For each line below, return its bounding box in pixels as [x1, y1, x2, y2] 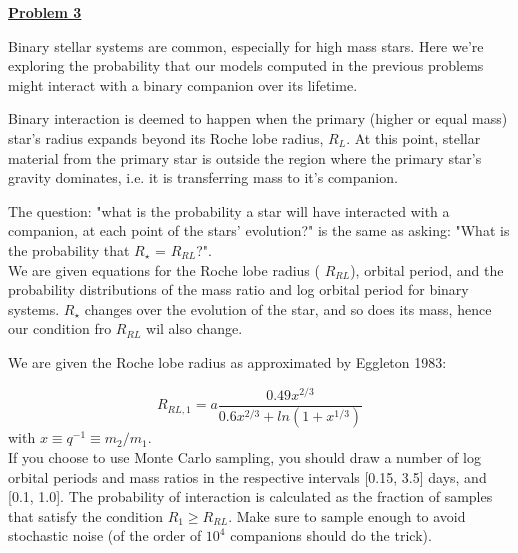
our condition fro [8, 318, 112, 339]
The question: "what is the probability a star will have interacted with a [8, 200, 450, 221]
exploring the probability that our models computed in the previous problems [8, 55, 484, 76]
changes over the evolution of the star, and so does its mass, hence [84, 298, 492, 319]
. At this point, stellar [346, 127, 481, 148]
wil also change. [146, 318, 243, 339]
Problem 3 [8, 2, 82, 22]
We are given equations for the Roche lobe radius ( [8, 259, 320, 280]
